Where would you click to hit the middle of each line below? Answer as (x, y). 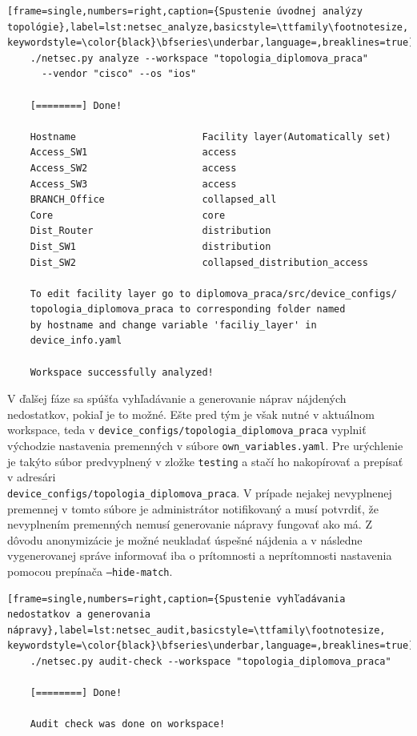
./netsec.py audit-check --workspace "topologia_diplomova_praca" (211, 662)
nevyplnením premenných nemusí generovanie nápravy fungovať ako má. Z (190, 524)
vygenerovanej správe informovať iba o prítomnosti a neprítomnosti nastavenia (200, 555)
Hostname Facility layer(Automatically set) (211, 137)
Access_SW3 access (133, 184)
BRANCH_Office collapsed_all (153, 200)
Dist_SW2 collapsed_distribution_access (199, 262)
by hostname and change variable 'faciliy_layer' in (173, 325)
